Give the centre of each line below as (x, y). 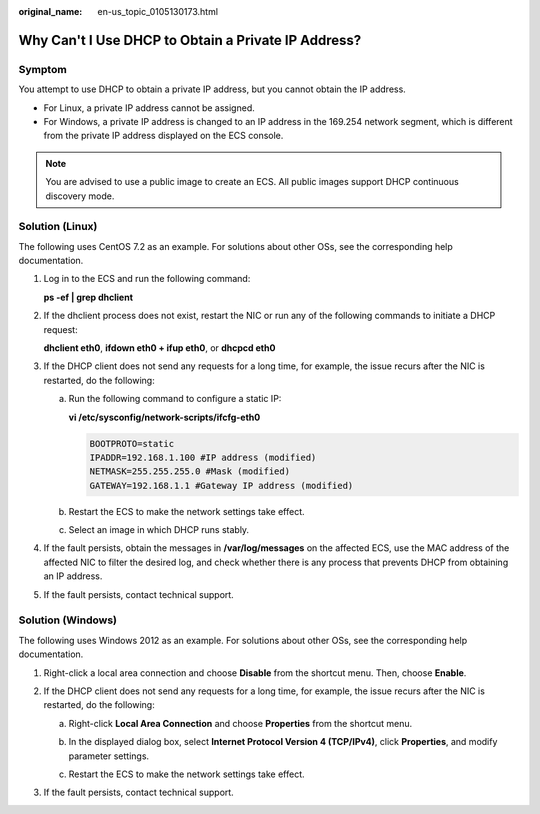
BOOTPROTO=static (132, 443)
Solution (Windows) (67, 620)
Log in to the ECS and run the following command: (147, 279)
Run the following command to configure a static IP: (175, 399)
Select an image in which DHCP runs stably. (159, 530)
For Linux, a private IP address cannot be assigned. (149, 107)
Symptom (42, 69)
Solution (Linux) (58, 227)
